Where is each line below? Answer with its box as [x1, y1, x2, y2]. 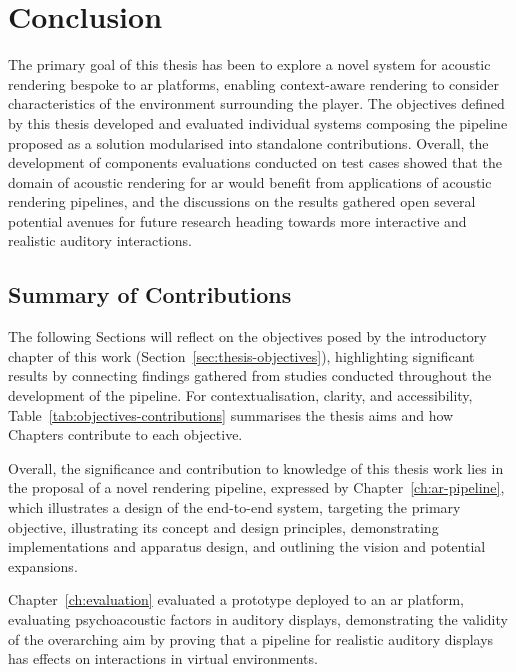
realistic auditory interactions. [8, 230, 192, 251]
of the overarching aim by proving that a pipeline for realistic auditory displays [8, 628, 494, 649]
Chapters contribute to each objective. [8, 424, 243, 445]
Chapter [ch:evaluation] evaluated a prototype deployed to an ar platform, [8, 589, 465, 610]
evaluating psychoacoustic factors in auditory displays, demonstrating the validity [8, 608, 508, 629]
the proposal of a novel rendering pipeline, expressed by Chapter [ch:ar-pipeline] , [8, 477, 505, 498]
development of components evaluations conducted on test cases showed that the [8, 152, 502, 173]
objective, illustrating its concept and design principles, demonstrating [8, 516, 439, 537]
